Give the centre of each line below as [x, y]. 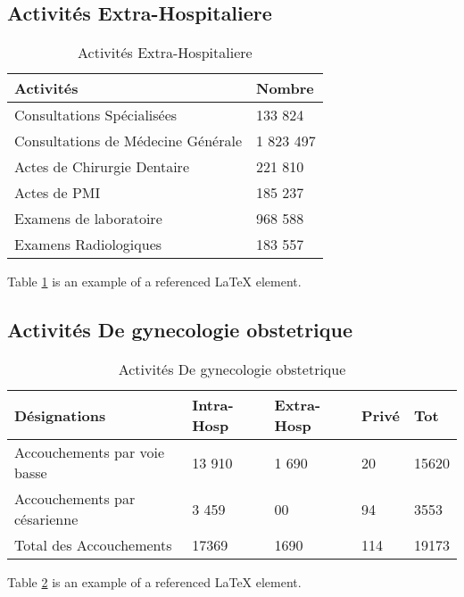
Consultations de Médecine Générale [128, 141]
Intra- [213, 405]
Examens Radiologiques [88, 245]
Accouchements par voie [90, 452]
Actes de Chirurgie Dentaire [102, 167]
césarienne [46, 519]
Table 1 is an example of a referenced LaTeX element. [154, 282]
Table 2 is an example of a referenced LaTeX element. [154, 582]
